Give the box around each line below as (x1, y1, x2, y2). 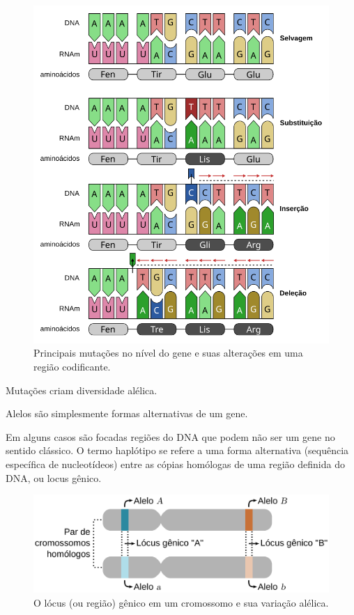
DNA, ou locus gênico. (6, 470, 102, 485)
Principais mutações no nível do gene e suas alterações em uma (33, 345, 303, 360)
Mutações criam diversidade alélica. (6, 382, 157, 397)
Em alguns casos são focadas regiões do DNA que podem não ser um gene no (6, 429, 335, 444)
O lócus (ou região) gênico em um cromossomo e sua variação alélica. (33, 595, 329, 609)
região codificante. (33, 359, 111, 374)
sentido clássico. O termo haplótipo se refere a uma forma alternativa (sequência (6, 443, 349, 458)
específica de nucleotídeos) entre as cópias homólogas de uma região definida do (6, 457, 345, 472)
